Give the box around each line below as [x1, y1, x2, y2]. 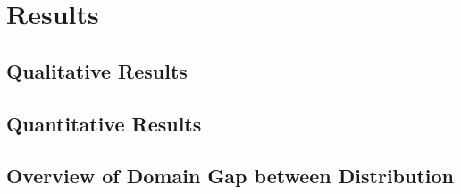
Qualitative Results [6, 56, 188, 84]
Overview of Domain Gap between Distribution [6, 162, 454, 190]
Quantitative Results [6, 109, 202, 137]
